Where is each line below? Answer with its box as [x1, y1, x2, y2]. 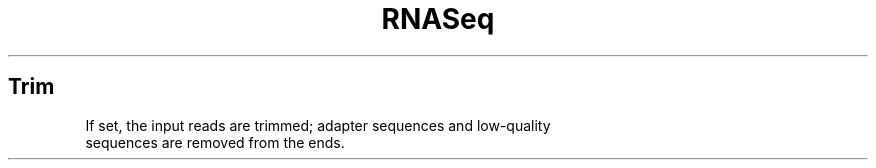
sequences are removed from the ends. [85, 133, 345, 151]
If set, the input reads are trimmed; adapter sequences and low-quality [85, 116, 551, 134]
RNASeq [381, 2, 495, 36]
